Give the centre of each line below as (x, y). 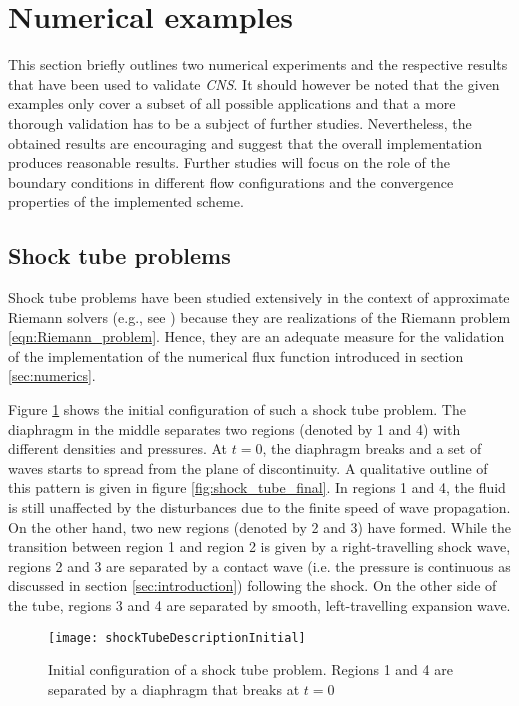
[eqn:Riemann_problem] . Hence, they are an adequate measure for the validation (256, 336)
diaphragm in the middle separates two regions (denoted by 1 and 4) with (234, 428)
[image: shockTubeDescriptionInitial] (177, 637)
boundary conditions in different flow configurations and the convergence (231, 181)
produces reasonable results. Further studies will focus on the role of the (229, 162)
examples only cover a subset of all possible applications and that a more (232, 103)
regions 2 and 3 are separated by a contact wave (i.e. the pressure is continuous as (259, 565)
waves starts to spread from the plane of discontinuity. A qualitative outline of (248, 467)
